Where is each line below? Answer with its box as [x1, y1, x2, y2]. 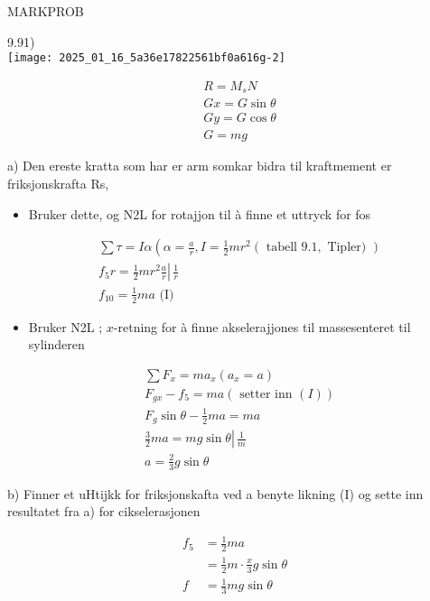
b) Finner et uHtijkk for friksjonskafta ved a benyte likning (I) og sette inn [7, 484, 424, 503]
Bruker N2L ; [28, 317, 103, 336]
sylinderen [28, 335, 85, 354]
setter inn [239, 387, 293, 401]
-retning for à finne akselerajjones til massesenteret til [113, 317, 411, 336]
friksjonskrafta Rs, [7, 174, 109, 193]
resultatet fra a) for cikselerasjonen [7, 502, 201, 521]
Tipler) [327, 241, 367, 254]
